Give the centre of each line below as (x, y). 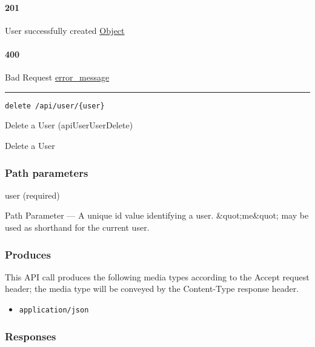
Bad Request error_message (57, 77)
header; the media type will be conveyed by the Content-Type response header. (152, 289)
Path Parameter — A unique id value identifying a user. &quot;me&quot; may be (157, 215)
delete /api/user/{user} (55, 106)
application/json (54, 310)
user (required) (32, 195)
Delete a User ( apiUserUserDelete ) (69, 125)
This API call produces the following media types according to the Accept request (157, 276)
